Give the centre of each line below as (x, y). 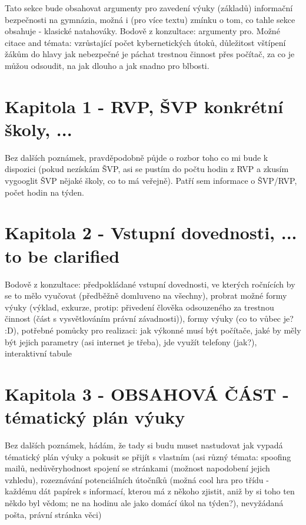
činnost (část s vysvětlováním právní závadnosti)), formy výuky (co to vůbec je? (149, 318)
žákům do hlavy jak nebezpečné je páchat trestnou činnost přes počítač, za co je (150, 54)
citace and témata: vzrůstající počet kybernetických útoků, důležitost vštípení (145, 42)
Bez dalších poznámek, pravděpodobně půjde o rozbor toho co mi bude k (137, 157)
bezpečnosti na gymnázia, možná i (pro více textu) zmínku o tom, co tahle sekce (150, 19)
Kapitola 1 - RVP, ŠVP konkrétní (144, 106)
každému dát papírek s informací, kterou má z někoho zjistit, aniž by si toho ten (150, 491)
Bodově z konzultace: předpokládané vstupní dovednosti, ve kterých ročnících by (150, 284)
